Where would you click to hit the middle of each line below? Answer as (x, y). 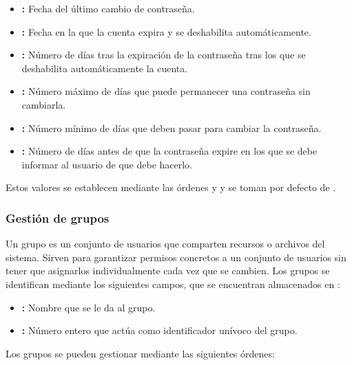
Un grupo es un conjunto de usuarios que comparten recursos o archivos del (165, 244)
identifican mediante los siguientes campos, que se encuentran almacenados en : (173, 284)
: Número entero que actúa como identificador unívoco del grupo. (159, 330)
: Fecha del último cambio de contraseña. (108, 8)
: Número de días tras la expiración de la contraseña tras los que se (164, 55)
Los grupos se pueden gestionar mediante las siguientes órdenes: (140, 353)
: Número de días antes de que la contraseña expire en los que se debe (169, 151)
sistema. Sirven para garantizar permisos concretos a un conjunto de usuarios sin (176, 257)
